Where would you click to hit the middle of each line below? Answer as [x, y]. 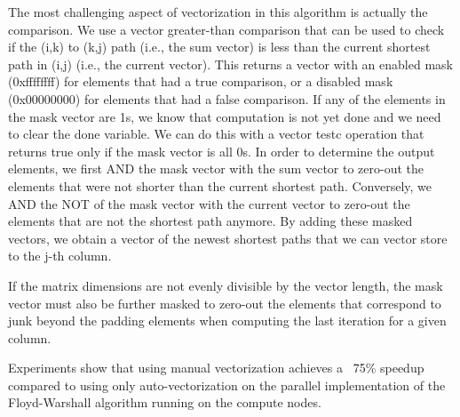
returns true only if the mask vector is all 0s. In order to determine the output [222, 151]
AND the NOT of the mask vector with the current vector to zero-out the [209, 203]
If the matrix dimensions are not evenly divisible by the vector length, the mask [226, 285]
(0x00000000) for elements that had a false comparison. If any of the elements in [227, 98]
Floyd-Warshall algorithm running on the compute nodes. [165, 402]
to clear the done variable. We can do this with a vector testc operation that [216, 134]
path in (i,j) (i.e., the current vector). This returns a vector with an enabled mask [230, 64]
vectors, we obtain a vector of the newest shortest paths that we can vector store [228, 238]
